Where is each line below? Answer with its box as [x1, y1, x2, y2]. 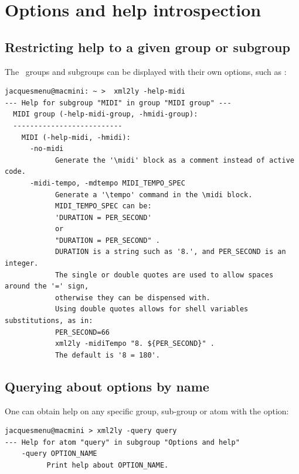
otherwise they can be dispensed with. [55, 293, 210, 302]
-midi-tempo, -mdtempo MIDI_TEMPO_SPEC [29, 178, 185, 187]
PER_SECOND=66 [55, 328, 110, 336]
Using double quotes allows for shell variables [55, 305, 249, 314]
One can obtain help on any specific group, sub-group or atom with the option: [5, 404, 289, 417]
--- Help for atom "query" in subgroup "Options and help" [5, 438, 240, 446]
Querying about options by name [5, 377, 209, 395]
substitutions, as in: [5, 317, 93, 325]
